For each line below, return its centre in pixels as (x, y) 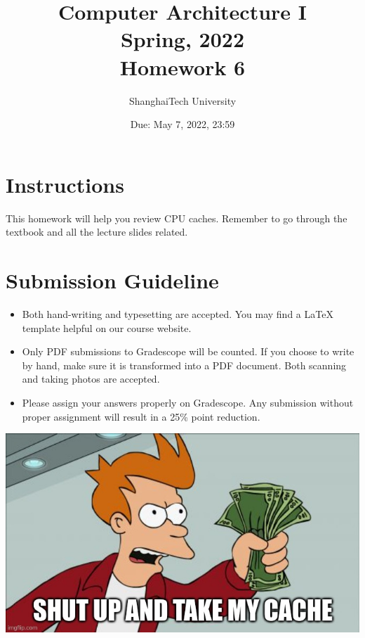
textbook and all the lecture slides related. (97, 232)
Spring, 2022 (182, 39)
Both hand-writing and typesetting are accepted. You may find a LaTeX (178, 313)
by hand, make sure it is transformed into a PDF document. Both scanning (184, 365)
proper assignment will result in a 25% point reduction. (141, 416)
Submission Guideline (112, 280)
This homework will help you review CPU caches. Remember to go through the (177, 218)
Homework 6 (182, 66)
